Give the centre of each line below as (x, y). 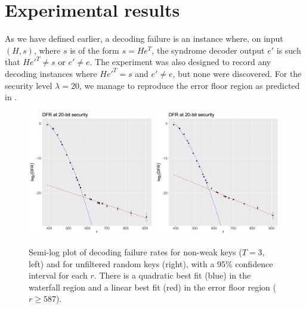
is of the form (95, 50)
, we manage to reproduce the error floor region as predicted (189, 85)
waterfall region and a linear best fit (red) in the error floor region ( (153, 287)
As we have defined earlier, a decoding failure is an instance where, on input (144, 38)
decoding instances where (51, 73)
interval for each (58, 275)
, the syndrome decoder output (208, 50)
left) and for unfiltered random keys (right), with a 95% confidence (151, 263)
